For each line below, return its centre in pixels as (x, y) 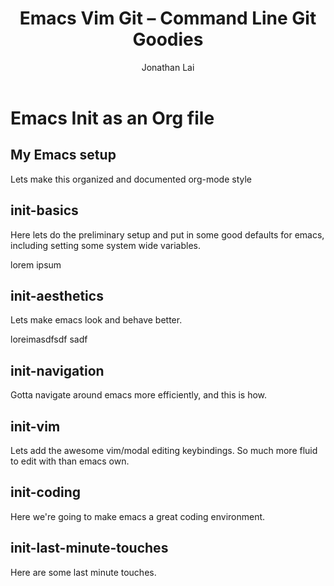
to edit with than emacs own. (70, 461)
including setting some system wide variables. (105, 245)
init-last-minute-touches (89, 548)
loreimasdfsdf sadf (49, 339)
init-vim (35, 426)
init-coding (46, 492)
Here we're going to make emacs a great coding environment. (138, 516)
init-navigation (57, 370)
